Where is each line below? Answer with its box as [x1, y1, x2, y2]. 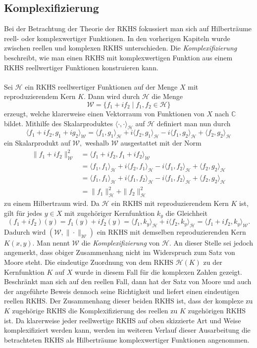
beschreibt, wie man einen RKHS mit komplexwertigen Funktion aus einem [4, 52, 233, 62]
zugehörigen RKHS [188, 305, 246, 316]
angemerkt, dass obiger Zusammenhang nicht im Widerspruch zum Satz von [4, 247, 235, 257]
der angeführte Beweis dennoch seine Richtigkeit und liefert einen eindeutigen [4, 286, 240, 296]
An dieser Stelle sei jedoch [173, 237, 253, 248]
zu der [203, 257, 222, 267]
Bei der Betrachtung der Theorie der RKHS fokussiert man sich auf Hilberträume [4, 23, 252, 34]
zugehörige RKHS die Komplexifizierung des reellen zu [12, 305, 178, 316]
